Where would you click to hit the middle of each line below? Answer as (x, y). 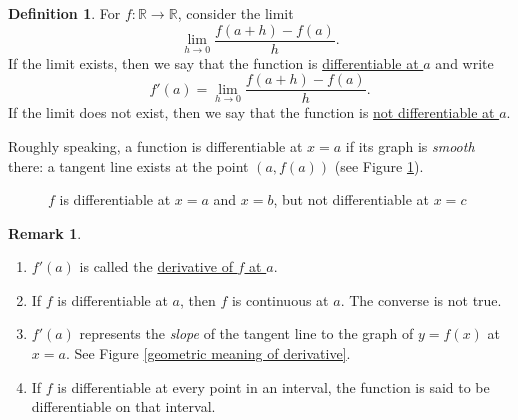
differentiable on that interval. (123, 406)
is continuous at (280, 299)
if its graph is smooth (410, 145)
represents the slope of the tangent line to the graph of (246, 333)
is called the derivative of (156, 266)
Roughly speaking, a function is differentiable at (155, 145)
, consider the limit (235, 13)
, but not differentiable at (351, 199)
